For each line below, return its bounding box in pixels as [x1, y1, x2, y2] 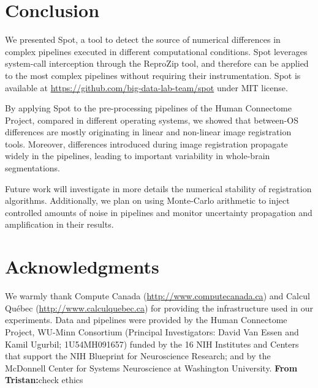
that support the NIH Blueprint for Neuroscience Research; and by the [5, 349, 271, 362]
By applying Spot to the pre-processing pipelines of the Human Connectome [5, 102, 292, 114]
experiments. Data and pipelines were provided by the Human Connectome [5, 313, 287, 326]
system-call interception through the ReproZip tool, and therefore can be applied [5, 57, 309, 70]
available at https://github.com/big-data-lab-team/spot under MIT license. [5, 81, 288, 94]
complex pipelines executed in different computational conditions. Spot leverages [5, 45, 308, 58]
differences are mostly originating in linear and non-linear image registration [5, 125, 292, 138]
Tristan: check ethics [5, 373, 83, 386]
